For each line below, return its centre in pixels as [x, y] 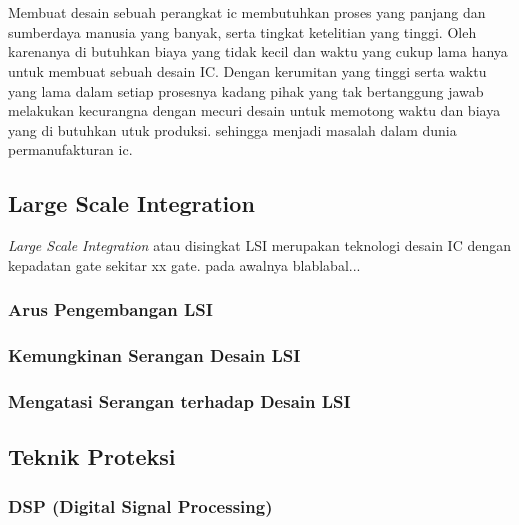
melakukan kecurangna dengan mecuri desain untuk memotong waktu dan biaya [254, 110]
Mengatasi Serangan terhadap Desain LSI [179, 400]
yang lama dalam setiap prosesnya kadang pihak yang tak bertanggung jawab [246, 90]
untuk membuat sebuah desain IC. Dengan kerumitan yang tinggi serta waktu [247, 70]
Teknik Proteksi [92, 456]
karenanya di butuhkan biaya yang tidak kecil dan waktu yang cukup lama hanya [258, 51]
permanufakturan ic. [70, 149]
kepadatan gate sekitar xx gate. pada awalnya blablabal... [184, 264]
